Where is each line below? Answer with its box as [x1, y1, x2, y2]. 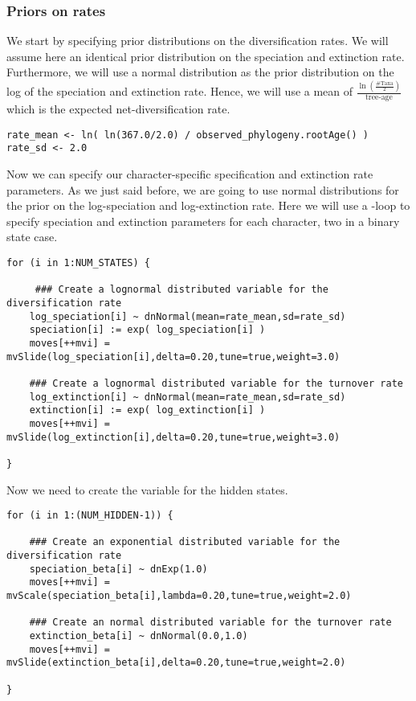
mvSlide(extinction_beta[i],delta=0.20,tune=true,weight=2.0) [6, 657, 346, 669]
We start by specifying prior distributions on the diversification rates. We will [6, 32, 389, 49]
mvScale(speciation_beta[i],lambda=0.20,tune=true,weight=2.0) [6, 590, 352, 602]
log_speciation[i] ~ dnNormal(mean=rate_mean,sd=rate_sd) [29, 310, 346, 322]
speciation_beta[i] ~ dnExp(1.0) [29, 563, 208, 575]
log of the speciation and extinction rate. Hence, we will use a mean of [6, 83, 353, 100]
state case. [6, 228, 58, 245]
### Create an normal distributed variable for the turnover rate [29, 617, 392, 629]
